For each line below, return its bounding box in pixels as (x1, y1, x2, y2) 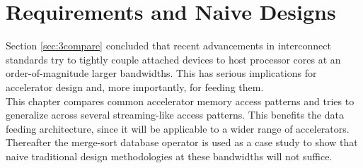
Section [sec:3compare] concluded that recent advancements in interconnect (6, 38, 331, 53)
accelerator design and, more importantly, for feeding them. (6, 79, 264, 94)
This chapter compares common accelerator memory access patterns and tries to (6, 93, 355, 108)
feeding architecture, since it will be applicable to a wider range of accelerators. (6, 121, 350, 136)
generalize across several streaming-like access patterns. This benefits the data (6, 107, 344, 122)
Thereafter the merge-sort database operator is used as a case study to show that (6, 135, 358, 150)
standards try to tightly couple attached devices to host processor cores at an (6, 52, 341, 66)
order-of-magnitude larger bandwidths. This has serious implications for (6, 66, 317, 80)
